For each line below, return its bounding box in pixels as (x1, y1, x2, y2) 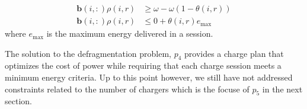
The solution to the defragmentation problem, (5, 47, 171, 59)
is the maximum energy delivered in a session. (46, 27, 213, 40)
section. (5, 95, 32, 107)
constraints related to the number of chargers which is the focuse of (5, 82, 250, 95)
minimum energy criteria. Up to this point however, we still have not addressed (5, 71, 293, 84)
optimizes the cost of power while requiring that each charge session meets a (5, 59, 282, 72)
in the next (262, 82, 303, 95)
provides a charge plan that (184, 47, 284, 59)
